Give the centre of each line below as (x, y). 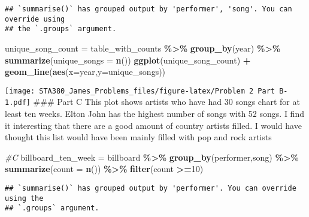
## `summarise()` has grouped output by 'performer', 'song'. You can (149, 9)
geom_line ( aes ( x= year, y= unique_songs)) (85, 72)
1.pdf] (18, 103)
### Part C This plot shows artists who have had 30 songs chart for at (166, 102)
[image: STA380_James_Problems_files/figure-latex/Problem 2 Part (140, 91)
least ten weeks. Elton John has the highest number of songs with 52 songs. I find (154, 114)
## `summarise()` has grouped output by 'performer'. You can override (151, 189)
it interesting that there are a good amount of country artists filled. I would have (153, 125)
